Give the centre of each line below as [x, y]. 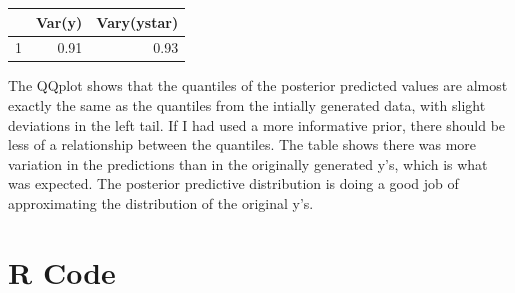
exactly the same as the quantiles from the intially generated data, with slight [247, 105]
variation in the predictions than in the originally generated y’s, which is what [248, 163]
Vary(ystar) [137, 21]
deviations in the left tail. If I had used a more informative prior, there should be [257, 124]
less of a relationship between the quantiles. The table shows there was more [242, 144]
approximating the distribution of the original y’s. [161, 203]
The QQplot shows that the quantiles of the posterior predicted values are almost [258, 85]
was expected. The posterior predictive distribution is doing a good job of [233, 183]
